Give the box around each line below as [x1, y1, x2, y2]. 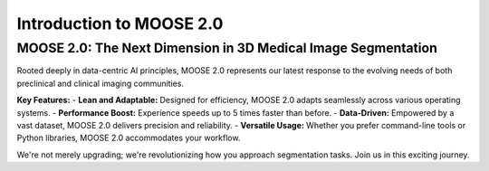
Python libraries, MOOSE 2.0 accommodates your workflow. [16, 132, 241, 144]
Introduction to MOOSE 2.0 [16, 14, 224, 33]
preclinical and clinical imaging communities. [16, 78, 185, 89]
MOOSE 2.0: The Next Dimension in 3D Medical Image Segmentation [16, 40, 438, 56]
